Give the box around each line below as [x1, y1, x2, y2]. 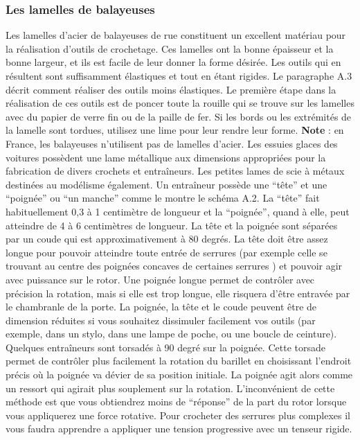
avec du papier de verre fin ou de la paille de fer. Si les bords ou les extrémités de [6, 109, 352, 123]
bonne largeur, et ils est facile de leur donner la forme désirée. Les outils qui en [6, 55, 341, 69]
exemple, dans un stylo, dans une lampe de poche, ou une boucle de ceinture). [6, 326, 337, 341]
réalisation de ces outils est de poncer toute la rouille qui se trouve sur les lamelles [6, 96, 354, 110]
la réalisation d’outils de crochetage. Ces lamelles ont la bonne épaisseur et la [6, 41, 334, 55]
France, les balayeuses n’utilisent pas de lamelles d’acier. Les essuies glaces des [6, 136, 338, 150]
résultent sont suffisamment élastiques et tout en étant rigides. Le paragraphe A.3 [6, 69, 352, 82]
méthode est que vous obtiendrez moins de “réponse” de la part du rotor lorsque [6, 394, 347, 409]
